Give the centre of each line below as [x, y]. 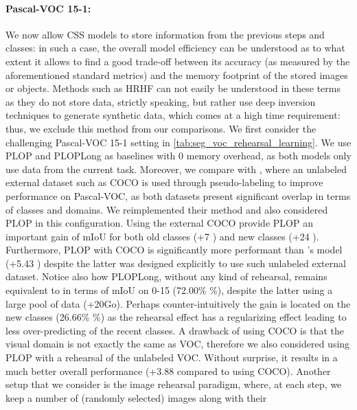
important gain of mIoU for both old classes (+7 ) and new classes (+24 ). [162, 236]
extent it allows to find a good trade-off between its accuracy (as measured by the [178, 61]
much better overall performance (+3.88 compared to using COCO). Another [168, 371]
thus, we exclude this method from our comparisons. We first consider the [161, 128]
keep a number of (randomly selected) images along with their [136, 397]
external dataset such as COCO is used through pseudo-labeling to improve [164, 182]
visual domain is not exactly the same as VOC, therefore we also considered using [178, 344]
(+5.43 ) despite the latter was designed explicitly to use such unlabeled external [176, 263]
